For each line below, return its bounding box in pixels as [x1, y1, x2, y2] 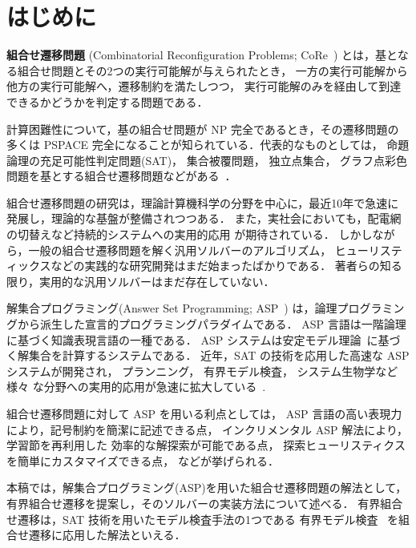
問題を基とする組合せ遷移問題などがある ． [6, 167, 236, 184]
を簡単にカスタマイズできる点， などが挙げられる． [6, 452, 279, 469]
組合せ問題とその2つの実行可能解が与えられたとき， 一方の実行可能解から [17, 62, 408, 79]
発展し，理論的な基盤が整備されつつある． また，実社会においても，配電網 [6, 210, 402, 227]
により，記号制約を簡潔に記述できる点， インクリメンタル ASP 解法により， [6, 421, 409, 437]
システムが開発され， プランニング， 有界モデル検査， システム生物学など [6, 362, 398, 379]
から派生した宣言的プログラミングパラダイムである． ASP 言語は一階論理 [17, 316, 406, 332]
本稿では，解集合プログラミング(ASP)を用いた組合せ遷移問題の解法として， [6, 479, 407, 496]
